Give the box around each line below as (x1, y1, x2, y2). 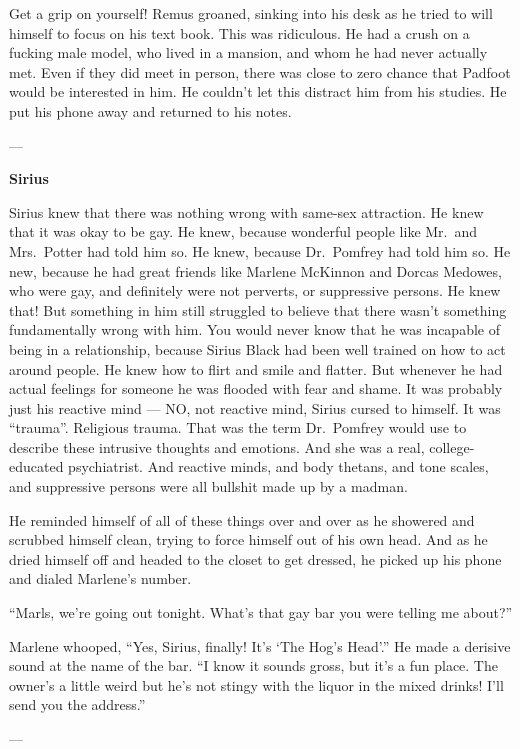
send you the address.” (9, 694, 146, 715)
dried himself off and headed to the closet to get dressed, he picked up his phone (9, 548, 502, 569)
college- (429, 436, 475, 457)
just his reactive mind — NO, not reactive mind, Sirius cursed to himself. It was (9, 397, 501, 418)
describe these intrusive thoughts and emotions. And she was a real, (9, 436, 425, 457)
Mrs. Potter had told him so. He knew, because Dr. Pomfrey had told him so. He (9, 240, 511, 261)
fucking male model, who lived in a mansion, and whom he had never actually (9, 42, 488, 63)
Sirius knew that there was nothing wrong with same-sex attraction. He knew (9, 201, 484, 222)
